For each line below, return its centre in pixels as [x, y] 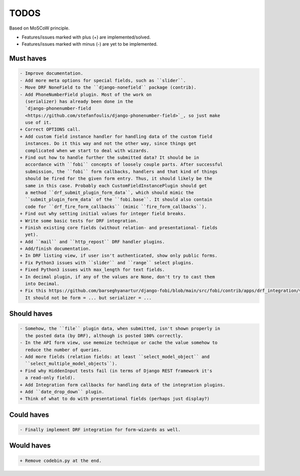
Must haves [28, 58]
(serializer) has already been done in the [79, 101]
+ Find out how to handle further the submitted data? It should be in [109, 158]
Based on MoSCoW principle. [39, 28]
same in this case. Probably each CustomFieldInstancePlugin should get [116, 186]
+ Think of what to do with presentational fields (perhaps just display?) [115, 399]
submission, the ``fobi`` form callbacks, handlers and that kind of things [121, 171]
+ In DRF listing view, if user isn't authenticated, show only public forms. [118, 256]
